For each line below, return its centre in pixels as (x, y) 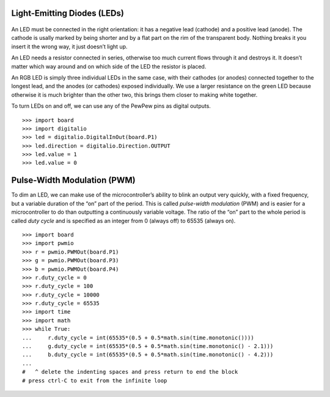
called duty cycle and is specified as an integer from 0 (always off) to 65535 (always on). (123, 221)
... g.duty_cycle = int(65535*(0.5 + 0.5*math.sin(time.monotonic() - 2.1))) (148, 346)
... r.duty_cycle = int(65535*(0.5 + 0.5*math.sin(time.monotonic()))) (138, 338)
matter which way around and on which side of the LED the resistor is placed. (109, 66)
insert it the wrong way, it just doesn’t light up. (69, 47)
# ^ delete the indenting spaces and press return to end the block (130, 372)
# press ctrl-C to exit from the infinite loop (95, 380)
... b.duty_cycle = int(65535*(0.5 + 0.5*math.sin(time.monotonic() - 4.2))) (148, 355)
